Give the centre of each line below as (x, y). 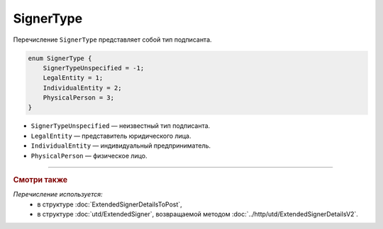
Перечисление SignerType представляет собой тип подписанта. (112, 40)
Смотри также (40, 180)
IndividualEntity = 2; (82, 88)
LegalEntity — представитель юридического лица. (111, 136)
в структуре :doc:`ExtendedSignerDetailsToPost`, (110, 204)
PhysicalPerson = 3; (79, 98)
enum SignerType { (60, 58)
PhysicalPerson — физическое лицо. (89, 155)
